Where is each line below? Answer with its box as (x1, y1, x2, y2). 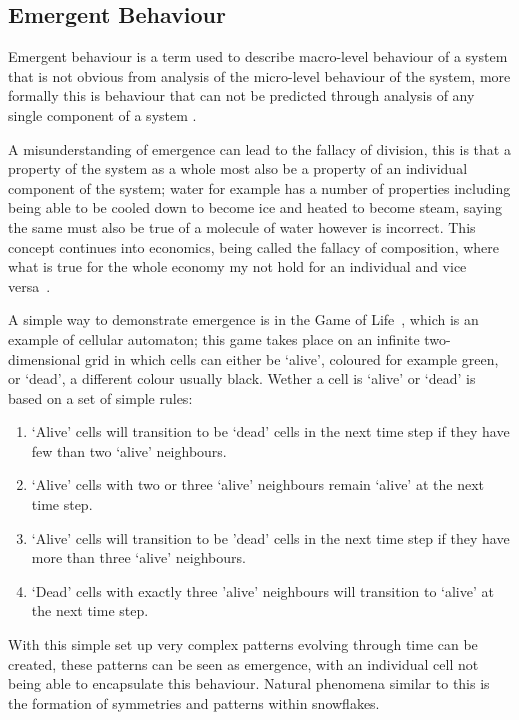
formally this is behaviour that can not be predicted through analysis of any (8, 85, 475, 106)
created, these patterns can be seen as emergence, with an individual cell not (8, 653, 479, 674)
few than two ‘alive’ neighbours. (31, 440, 227, 461)
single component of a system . (8, 104, 197, 125)
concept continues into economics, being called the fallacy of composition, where (8, 236, 500, 257)
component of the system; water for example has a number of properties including (8, 177, 511, 198)
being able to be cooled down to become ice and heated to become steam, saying (8, 197, 502, 218)
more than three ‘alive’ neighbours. (31, 547, 246, 568)
